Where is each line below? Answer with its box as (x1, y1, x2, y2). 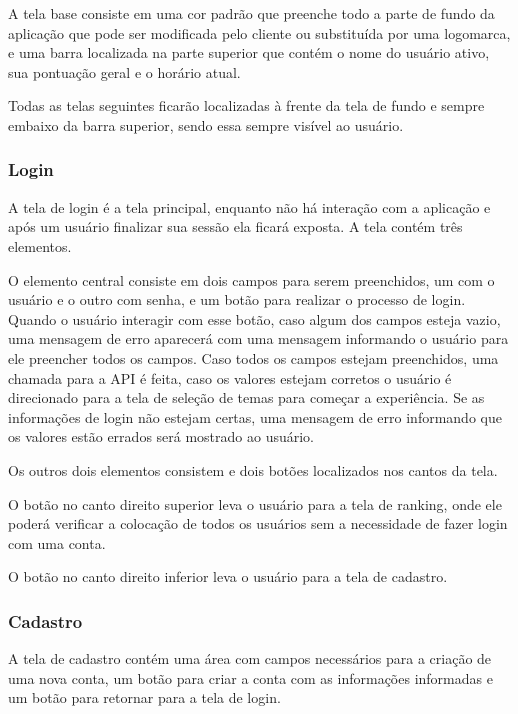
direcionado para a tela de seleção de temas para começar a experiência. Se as (8, 387, 485, 408)
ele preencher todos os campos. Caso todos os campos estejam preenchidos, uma (8, 347, 499, 368)
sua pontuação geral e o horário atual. (8, 61, 241, 82)
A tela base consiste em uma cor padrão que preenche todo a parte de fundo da (8, 3, 495, 23)
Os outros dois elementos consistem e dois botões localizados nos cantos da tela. (8, 459, 498, 480)
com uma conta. (8, 532, 106, 553)
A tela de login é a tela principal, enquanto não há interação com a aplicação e (8, 196, 491, 217)
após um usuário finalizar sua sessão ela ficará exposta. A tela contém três (8, 216, 463, 237)
